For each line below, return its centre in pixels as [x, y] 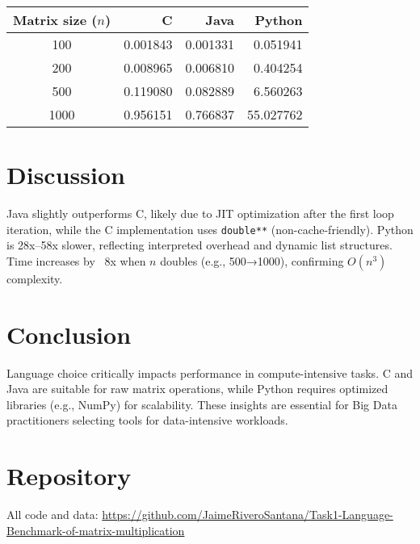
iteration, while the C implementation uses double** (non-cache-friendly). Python [210, 229]
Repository [69, 476]
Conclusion [69, 334]
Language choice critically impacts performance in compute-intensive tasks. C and [210, 372]
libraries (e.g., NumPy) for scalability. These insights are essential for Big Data [202, 404]
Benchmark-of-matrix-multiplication [96, 530]
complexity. [35, 278]
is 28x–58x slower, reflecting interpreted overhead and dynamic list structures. [199, 245]
